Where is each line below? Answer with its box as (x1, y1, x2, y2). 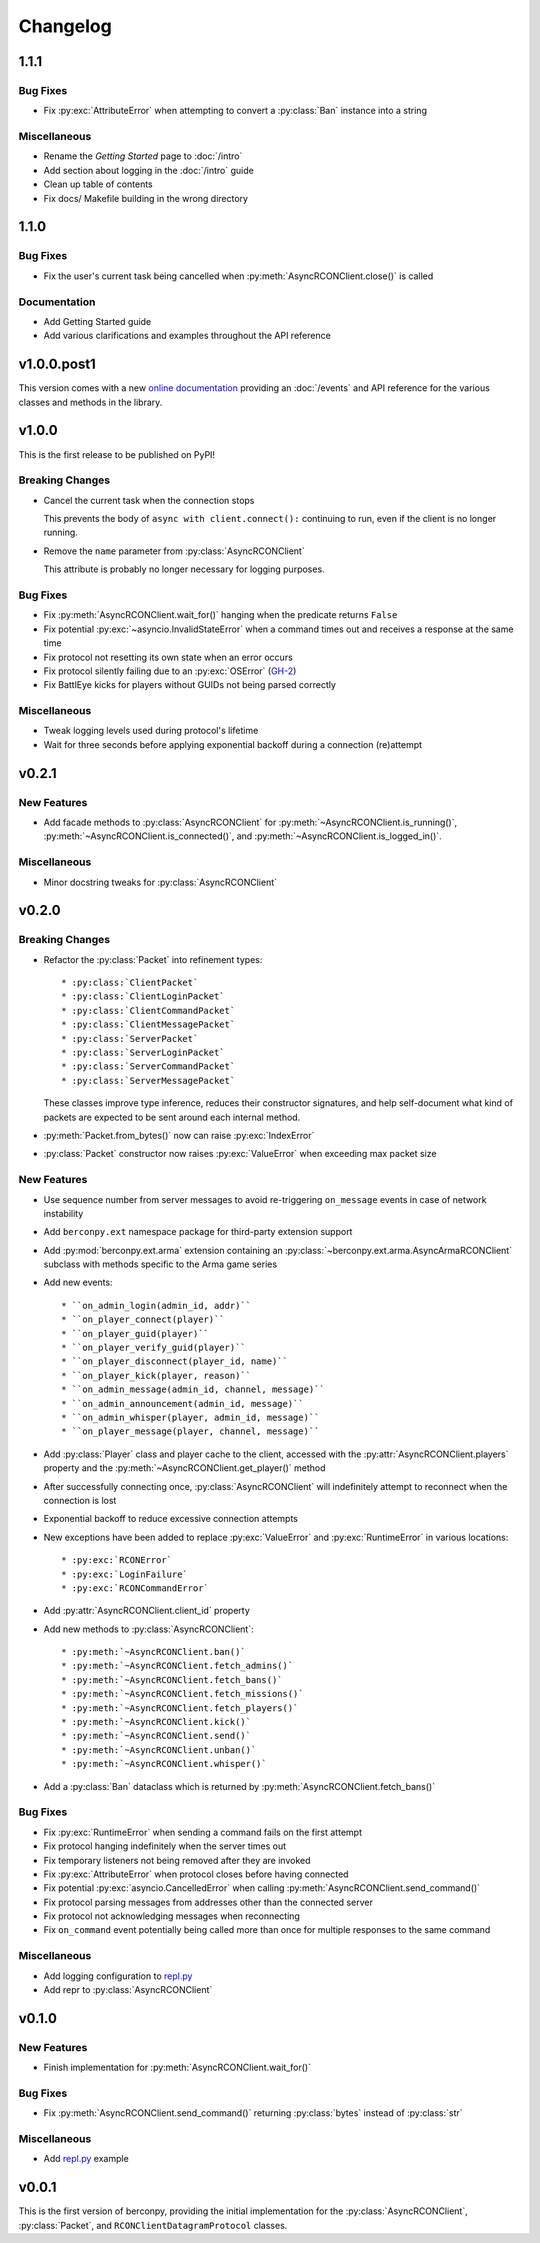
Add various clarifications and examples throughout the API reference (43, 330, 332, 342)
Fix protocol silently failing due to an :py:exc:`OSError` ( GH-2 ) (43, 665, 297, 677)
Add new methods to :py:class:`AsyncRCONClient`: (43, 1623, 254, 1635)
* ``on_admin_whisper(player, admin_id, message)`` (61, 1411, 320, 1423)
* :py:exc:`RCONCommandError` (61, 1582, 210, 1594)
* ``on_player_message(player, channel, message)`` (61, 1426, 320, 1437)
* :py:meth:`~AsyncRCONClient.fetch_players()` (61, 1702, 299, 1714)
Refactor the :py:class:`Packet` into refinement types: (43, 953, 263, 965)
